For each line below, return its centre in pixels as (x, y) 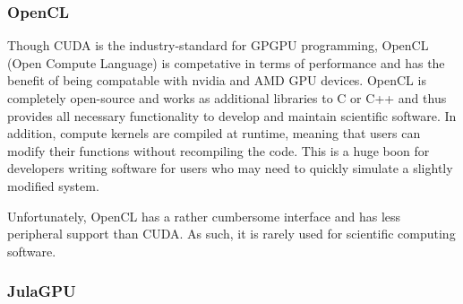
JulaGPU (42, 291)
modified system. (53, 185)
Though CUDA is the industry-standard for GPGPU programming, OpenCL (218, 45)
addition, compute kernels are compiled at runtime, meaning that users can (214, 133)
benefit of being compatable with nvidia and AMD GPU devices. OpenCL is (217, 80)
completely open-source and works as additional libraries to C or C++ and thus (227, 98)
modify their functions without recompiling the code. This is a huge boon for (219, 150)
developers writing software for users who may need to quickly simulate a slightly (230, 168)
